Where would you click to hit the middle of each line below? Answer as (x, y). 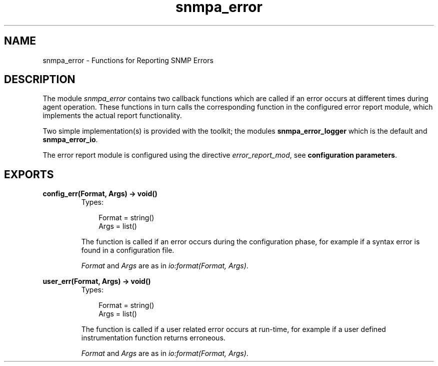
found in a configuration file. (128, 250)
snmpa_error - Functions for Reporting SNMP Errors (128, 60)
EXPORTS (29, 174)
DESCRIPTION (40, 80)
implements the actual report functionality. (112, 116)
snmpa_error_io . (70, 140)
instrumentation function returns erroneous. (153, 338)
